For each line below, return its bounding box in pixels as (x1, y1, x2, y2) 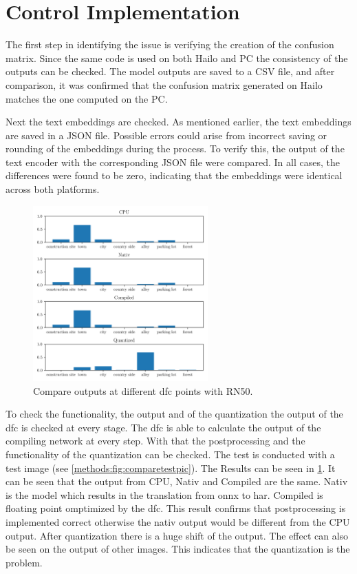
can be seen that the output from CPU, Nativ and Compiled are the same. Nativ (6, 474, 348, 489)
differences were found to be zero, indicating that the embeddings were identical (6, 168, 343, 183)
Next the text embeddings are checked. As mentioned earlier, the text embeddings (6, 114, 351, 129)
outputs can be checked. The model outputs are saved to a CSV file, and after (6, 64, 335, 79)
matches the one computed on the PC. (6, 91, 168, 105)
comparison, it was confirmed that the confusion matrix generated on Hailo (6, 77, 323, 92)
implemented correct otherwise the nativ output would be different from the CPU (6, 514, 350, 529)
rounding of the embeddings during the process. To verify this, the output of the (6, 141, 345, 156)
